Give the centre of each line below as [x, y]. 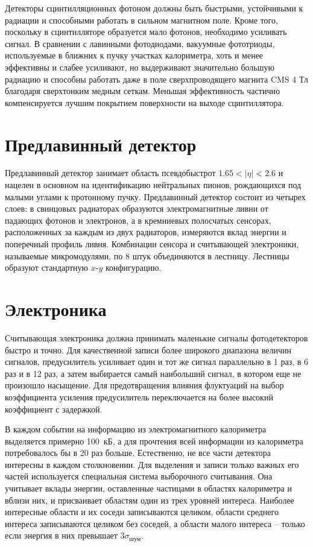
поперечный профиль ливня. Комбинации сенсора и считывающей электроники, [152, 244]
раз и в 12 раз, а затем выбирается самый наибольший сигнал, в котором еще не [153, 373]
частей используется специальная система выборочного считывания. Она [139, 476]
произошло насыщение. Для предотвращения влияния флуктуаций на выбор [144, 385]
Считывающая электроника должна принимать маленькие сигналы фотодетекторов [156, 337]
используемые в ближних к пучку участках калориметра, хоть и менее [134, 55]
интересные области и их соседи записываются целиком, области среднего [142, 512]
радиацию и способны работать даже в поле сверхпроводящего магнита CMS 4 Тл [156, 79]
